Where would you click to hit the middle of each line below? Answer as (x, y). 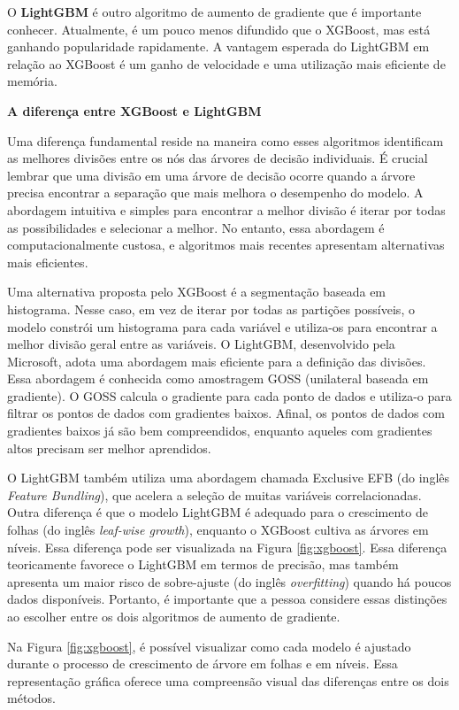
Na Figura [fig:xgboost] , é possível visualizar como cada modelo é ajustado (209, 646)
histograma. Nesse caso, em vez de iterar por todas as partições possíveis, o (211, 309)
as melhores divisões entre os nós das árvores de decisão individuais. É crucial (218, 158)
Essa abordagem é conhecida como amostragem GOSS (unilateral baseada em (218, 378)
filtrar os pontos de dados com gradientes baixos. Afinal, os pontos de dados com (226, 413)
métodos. (31, 698)
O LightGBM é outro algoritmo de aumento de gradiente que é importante (214, 12)
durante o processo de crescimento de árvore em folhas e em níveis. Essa (203, 664)
